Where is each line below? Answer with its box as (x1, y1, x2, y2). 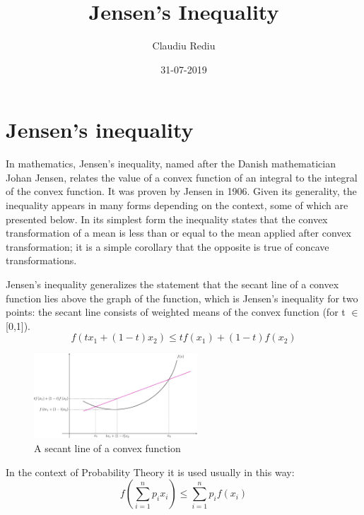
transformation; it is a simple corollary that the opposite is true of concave (6, 239, 329, 254)
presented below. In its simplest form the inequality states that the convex (6, 211, 328, 226)
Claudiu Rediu (152, 38, 216, 53)
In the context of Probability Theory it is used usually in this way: (6, 464, 295, 479)
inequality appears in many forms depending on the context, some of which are (6, 198, 348, 213)
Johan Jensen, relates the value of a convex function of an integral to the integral (6, 170, 358, 184)
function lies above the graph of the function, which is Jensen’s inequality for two (6, 290, 358, 305)
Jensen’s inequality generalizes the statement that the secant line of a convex (6, 277, 339, 291)
